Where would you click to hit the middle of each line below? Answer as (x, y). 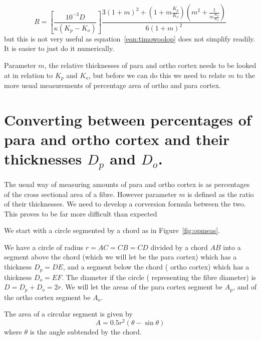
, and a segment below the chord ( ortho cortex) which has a (156, 267)
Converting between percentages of (128, 119)
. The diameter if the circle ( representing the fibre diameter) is (159, 277)
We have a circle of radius (44, 247)
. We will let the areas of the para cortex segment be (142, 287)
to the (246, 75)
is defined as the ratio (221, 194)
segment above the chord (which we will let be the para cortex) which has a (120, 257)
